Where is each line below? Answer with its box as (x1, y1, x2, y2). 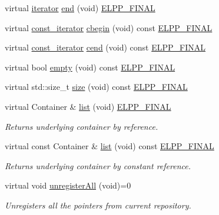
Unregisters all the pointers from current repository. (5, 199, 191, 211)
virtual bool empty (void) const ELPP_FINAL (5, 61, 175, 73)
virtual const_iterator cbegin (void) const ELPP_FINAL (5, 21, 213, 33)
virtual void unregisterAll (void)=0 (5, 179, 131, 192)
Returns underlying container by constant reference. (5, 159, 191, 172)
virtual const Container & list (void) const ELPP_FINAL (5, 140, 214, 152)
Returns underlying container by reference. (5, 120, 158, 132)
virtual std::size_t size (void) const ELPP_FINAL (5, 80, 188, 93)
